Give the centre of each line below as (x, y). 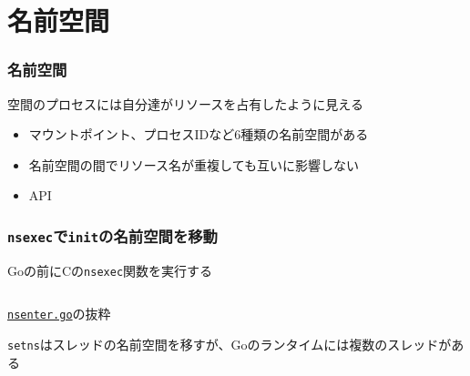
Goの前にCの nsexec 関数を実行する (110, 270)
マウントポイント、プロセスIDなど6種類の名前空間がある (199, 134)
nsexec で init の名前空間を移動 (112, 235)
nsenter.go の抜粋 (59, 314)
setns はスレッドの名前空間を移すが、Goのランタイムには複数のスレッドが (230, 345)
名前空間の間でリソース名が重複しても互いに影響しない (194, 164)
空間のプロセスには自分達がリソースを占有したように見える (185, 103)
